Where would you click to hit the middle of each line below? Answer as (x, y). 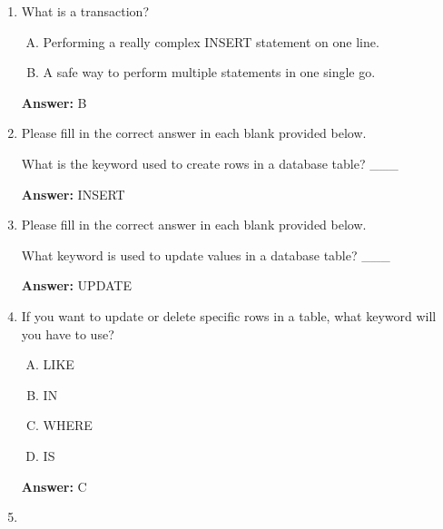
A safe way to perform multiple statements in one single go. (209, 72)
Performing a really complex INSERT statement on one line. (211, 41)
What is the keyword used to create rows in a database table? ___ (210, 163)
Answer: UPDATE (76, 285)
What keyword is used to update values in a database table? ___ (206, 255)
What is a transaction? (85, 11)
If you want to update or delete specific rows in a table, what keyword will (229, 315)
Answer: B (54, 102)
